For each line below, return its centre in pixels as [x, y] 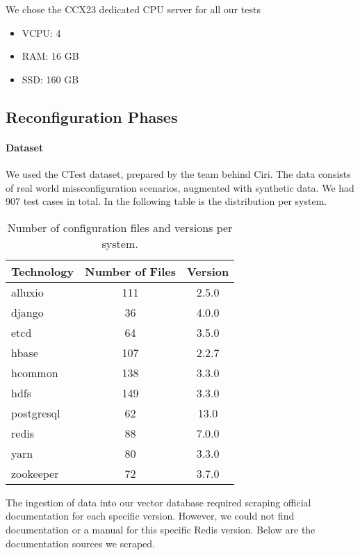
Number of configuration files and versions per [120, 227]
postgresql [36, 413]
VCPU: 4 [41, 32]
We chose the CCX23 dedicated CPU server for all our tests [133, 9]
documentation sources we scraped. [80, 543]
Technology [43, 271]
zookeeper [35, 473]
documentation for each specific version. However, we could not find [150, 516]
